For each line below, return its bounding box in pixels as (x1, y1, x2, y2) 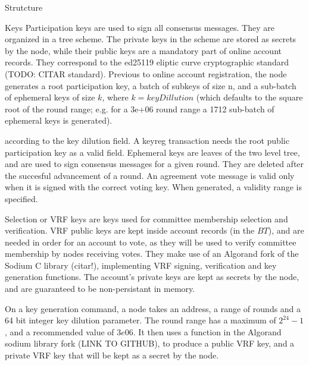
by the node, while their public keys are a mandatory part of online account (5, 44, 282, 56)
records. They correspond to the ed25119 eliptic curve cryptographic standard (5, 56, 289, 68)
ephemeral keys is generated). (5, 114, 113, 127)
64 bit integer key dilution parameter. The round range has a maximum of (5, 314, 276, 326)
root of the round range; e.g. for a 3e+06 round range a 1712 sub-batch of (5, 102, 274, 115)
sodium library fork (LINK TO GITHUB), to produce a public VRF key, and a (5, 337, 295, 350)
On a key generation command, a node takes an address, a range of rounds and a (5, 302, 301, 314)
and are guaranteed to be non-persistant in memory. (5, 282, 195, 295)
